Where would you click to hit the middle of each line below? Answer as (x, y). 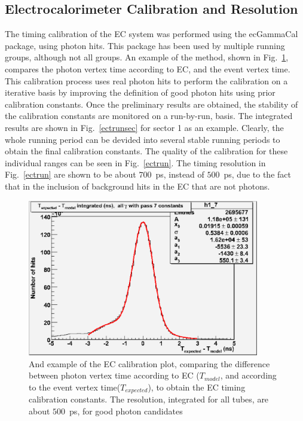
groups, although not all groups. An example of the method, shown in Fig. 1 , (147, 57)
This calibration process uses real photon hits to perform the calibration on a (146, 80)
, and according (248, 375)
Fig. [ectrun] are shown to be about (71, 174)
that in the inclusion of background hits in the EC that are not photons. (137, 186)
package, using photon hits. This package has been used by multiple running (145, 45)
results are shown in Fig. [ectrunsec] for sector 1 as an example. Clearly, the (144, 127)
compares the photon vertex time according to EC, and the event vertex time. (148, 68)
